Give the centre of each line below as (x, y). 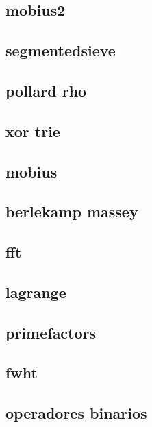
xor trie (33, 131)
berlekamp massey (72, 211)
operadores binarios (76, 413)
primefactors (51, 332)
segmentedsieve (61, 50)
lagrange (36, 292)
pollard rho (46, 90)
